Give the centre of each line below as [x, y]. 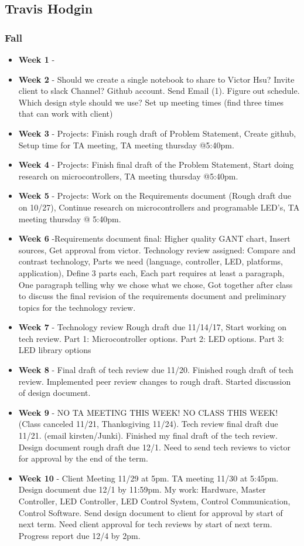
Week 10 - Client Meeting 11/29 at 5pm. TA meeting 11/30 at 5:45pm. [148, 478]
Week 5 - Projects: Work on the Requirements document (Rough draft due [155, 196]
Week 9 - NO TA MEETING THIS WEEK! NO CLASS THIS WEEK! [148, 412]
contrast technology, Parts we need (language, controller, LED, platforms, [151, 261]
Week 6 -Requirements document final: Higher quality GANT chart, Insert [154, 238]
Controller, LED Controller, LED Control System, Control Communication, [154, 501]
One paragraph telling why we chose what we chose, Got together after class [156, 284]
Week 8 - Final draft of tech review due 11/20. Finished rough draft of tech [156, 370]
